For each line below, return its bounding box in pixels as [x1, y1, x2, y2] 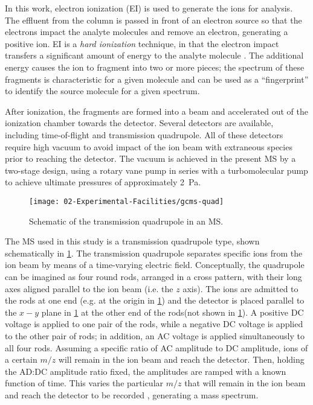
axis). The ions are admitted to [182, 282, 298, 295]
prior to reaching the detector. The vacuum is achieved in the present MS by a [5, 152, 296, 165]
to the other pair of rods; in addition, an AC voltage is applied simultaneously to [5, 329, 305, 342]
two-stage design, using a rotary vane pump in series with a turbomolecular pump [5, 164, 308, 176]
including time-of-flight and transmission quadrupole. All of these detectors [5, 128, 283, 141]
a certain [5, 353, 37, 366]
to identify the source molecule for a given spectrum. [5, 85, 200, 97]
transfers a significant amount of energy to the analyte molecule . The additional [5, 49, 304, 62]
